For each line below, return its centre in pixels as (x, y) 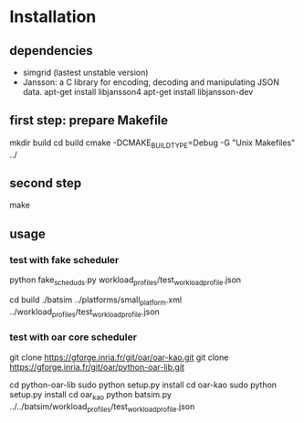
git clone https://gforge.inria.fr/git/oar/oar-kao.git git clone (119, 357)
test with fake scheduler (64, 259)
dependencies (51, 51)
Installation (53, 17)
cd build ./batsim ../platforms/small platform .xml (96, 301)
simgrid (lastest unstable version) (85, 72)
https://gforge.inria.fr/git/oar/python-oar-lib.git (97, 366)
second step (46, 183)
